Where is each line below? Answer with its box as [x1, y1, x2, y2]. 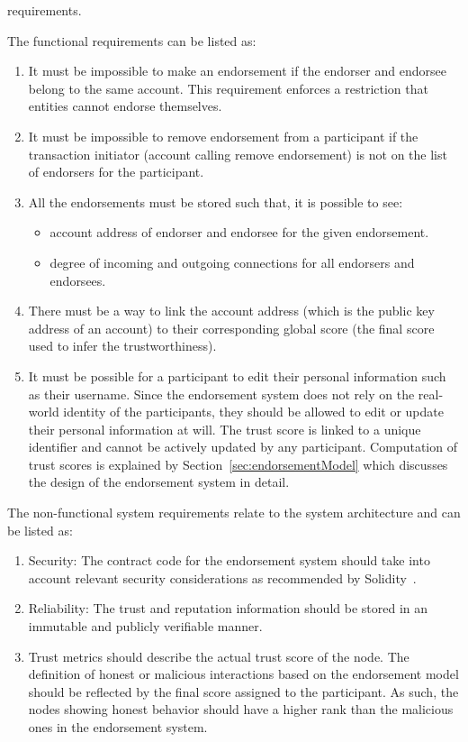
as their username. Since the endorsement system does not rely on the [28, 384, 415, 403]
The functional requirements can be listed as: [7, 31, 256, 50]
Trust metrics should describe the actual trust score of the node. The [28, 646, 409, 665]
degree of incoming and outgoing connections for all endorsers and [49, 252, 415, 271]
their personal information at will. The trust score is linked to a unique [28, 419, 421, 438]
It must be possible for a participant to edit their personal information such [28, 366, 446, 385]
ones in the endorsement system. [28, 718, 208, 736]
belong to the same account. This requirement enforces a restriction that [28, 78, 428, 97]
